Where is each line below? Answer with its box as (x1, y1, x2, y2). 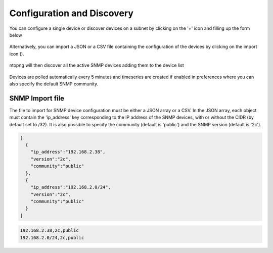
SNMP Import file (9, 94, 65, 103)
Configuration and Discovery (9, 8, 134, 19)
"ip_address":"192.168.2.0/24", (30, 184, 111, 190)
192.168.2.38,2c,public (20, 228, 79, 233)
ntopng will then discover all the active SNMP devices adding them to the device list (9, 62, 184, 68)
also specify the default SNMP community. (9, 81, 99, 87)
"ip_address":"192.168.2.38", (30, 149, 106, 155)
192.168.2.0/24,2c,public (20, 235, 84, 240)
